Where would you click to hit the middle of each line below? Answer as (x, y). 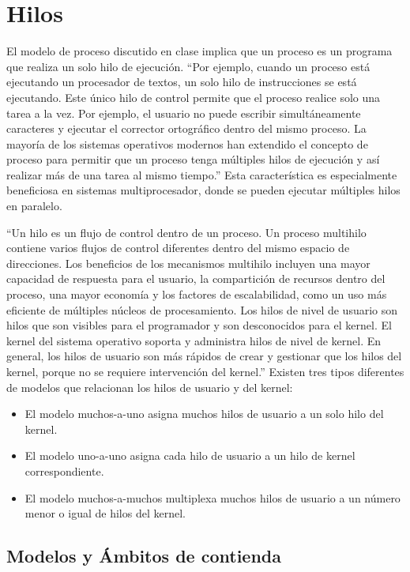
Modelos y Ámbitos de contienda (144, 556)
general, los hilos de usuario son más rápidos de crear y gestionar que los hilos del (204, 356)
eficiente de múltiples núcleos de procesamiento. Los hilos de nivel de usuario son (202, 309)
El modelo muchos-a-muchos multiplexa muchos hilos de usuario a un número (213, 497)
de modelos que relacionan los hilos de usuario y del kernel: (150, 387)
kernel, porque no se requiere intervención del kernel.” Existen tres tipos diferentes (205, 371)
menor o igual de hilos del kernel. (105, 513)
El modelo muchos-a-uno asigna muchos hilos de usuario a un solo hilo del (204, 414)
